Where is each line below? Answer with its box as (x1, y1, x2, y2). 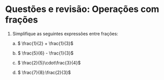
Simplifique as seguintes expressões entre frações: (12, 30, 118, 36)
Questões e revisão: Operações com (5, 3, 159, 15)
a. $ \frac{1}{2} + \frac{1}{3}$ (12, 40, 73, 46)
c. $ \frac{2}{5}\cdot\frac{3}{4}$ (12, 59, 81, 65)
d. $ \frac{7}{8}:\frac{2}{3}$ (12, 69, 71, 75)
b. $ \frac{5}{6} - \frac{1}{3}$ (12, 50, 74, 56)
